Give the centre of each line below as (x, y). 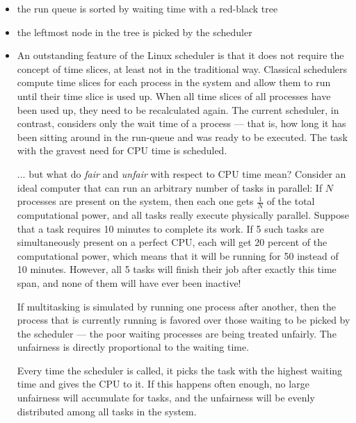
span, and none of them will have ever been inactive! (129, 282)
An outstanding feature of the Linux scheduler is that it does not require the (180, 55)
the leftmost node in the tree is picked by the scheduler (135, 32)
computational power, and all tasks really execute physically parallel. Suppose (183, 214)
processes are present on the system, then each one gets (135, 201)
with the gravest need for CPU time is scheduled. (122, 150)
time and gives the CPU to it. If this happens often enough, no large (163, 384)
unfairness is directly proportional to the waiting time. (133, 347)
